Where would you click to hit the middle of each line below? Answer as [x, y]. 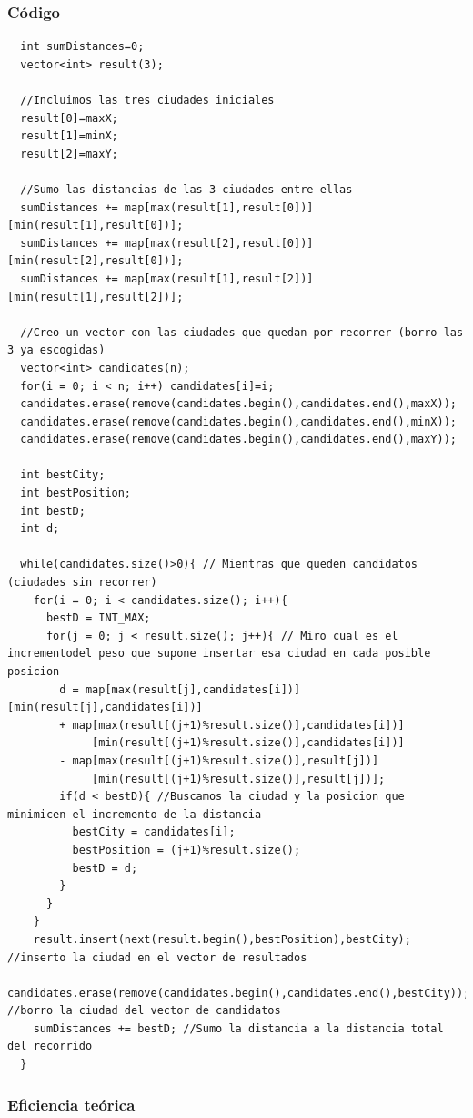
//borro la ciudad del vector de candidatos [144, 1011]
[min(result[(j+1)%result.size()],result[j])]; [239, 779]
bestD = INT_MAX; [98, 618]
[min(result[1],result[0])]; [96, 226]
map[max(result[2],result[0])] [219, 243]
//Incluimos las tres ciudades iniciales [147, 100]
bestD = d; [105, 868]
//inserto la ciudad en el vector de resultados [157, 957]
